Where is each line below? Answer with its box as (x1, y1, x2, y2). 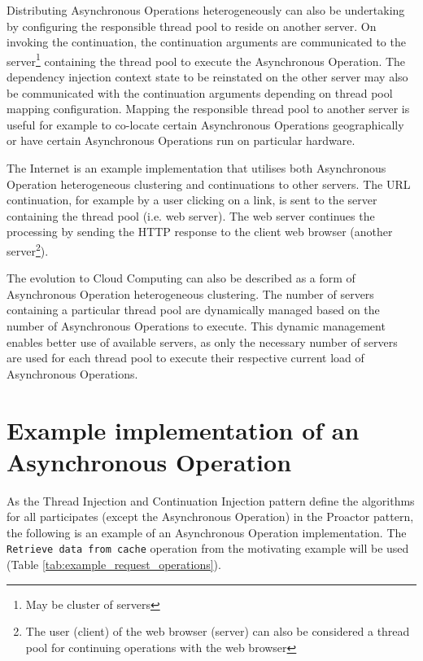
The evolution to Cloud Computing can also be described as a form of (7, 269, 355, 287)
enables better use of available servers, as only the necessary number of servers (7, 333, 398, 350)
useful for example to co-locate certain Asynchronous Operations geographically (7, 116, 404, 133)
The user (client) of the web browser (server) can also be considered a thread (25, 623, 410, 640)
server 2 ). (7, 239, 49, 259)
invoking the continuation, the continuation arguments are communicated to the (7, 33, 406, 50)
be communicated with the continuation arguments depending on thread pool (7, 84, 393, 101)
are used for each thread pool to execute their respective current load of (7, 349, 364, 366)
